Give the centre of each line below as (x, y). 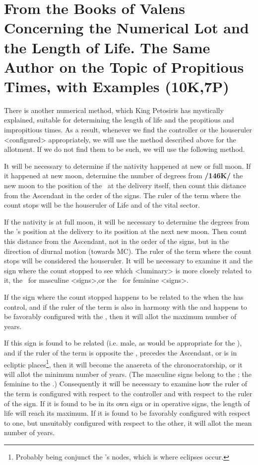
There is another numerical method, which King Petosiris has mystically (114, 110)
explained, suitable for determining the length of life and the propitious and (119, 120)
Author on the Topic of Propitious (124, 66)
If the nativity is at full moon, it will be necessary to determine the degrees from (127, 221)
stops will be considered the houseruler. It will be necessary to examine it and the (129, 261)
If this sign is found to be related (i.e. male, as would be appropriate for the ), (123, 343)
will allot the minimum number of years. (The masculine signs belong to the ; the (128, 374)
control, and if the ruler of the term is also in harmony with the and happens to (126, 306)
